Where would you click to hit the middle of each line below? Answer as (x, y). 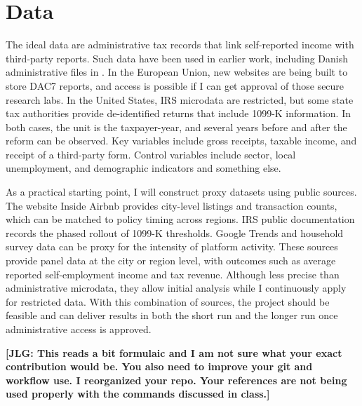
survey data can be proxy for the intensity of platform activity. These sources (172, 246)
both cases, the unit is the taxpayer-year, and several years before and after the (176, 127)
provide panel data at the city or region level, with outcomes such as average (171, 260)
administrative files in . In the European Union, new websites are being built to (177, 72)
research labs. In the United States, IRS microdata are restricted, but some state (180, 99)
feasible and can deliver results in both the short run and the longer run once (172, 315)
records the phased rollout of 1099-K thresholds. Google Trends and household (175, 232)
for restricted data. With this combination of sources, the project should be (168, 301)
